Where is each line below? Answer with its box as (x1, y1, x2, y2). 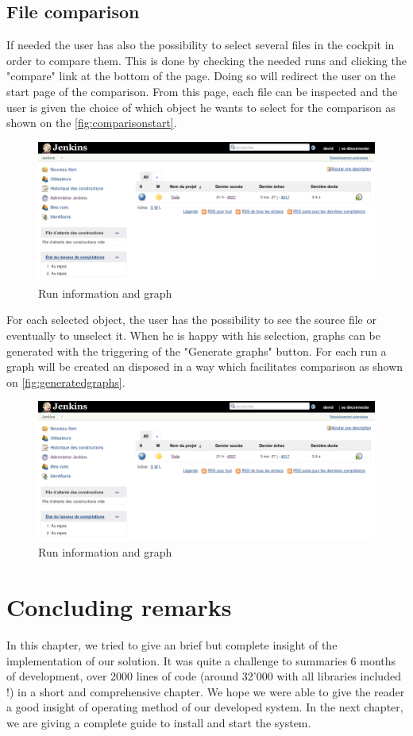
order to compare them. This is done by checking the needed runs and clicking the (6, 52, 407, 68)
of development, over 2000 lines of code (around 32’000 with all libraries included (6, 668, 401, 684)
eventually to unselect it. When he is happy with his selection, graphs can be (6, 326, 380, 343)
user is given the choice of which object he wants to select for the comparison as (6, 98, 396, 115)
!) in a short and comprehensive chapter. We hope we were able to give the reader (6, 683, 405, 699)
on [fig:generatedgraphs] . (6, 373, 125, 390)
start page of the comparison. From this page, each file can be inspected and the (6, 83, 398, 99)
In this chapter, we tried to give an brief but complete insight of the (6, 637, 338, 653)
